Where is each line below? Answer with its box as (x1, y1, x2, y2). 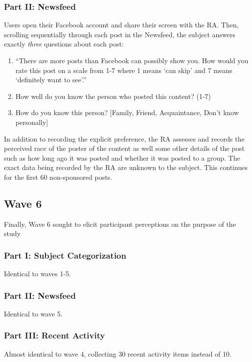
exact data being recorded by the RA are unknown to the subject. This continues (4, 162, 248, 172)
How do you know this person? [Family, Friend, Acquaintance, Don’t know (15, 107, 239, 118)
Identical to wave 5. (4, 308, 63, 318)
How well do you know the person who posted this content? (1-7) (15, 91, 211, 101)
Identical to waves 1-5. (4, 268, 71, 279)
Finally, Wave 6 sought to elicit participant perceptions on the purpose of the (4, 218, 236, 229)
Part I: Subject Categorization (4, 249, 126, 261)
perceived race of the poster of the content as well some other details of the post (4, 143, 245, 153)
